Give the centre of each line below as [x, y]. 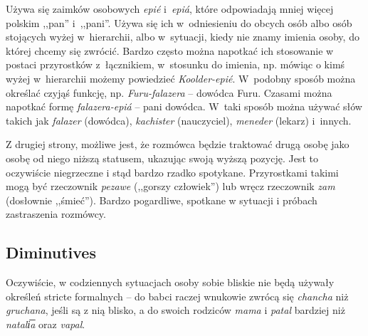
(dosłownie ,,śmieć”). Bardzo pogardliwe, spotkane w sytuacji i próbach [162, 200]
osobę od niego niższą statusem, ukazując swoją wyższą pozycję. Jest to [162, 158]
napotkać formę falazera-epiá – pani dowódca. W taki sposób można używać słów [184, 106]
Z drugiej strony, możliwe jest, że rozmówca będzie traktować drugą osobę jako [178, 144]
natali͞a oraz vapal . [46, 324]
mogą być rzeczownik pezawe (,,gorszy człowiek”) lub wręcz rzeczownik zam [170, 186]
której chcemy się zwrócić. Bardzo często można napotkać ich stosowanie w [170, 50]
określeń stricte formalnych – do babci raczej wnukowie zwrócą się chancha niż [177, 296]
